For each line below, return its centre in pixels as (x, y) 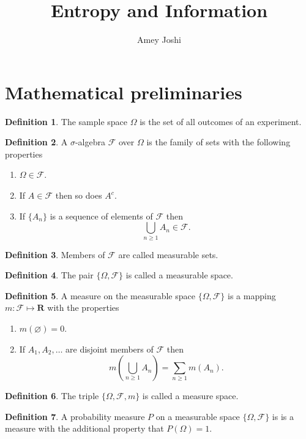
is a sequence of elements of (101, 216)
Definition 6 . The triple (52, 396)
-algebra (90, 142)
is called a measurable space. (179, 275)
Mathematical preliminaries (124, 92)
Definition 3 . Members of (55, 254)
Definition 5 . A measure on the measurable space (100, 295)
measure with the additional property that (84, 428)
